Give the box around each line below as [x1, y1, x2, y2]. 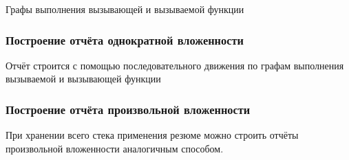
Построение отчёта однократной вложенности [6, 31, 244, 48]
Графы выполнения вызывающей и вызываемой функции [6, 2, 244, 16]
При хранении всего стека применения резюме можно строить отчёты [6, 128, 299, 142]
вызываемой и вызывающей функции [6, 71, 161, 86]
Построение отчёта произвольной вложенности [6, 100, 251, 117]
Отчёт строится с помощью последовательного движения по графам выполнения [6, 58, 344, 72]
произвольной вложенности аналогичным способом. [6, 141, 224, 155]
